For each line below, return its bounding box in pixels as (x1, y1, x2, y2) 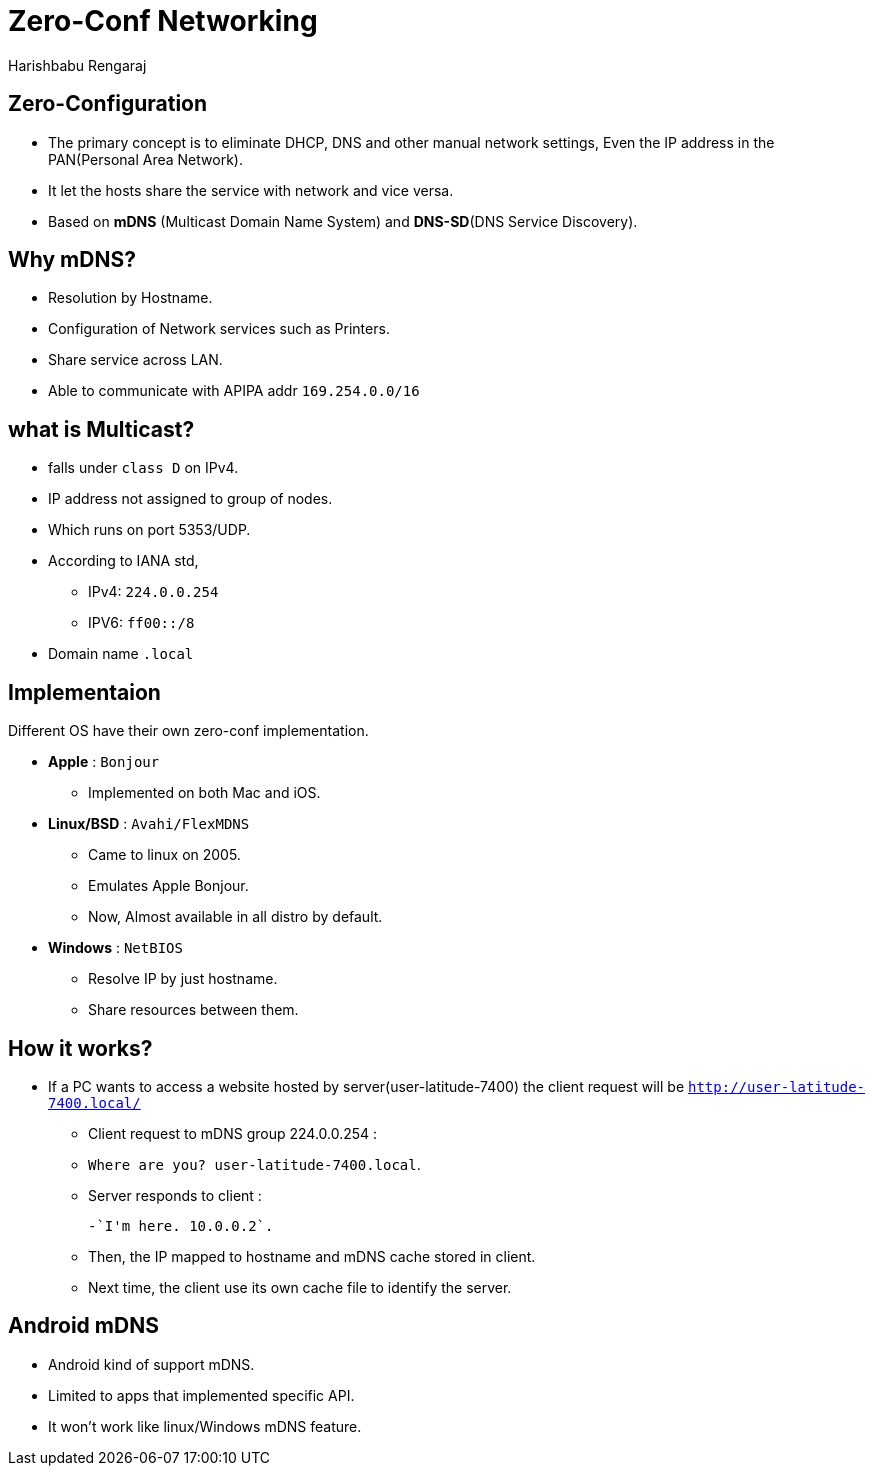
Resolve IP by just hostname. (88, 970, 278, 988)
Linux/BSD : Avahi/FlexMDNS (48, 815, 250, 833)
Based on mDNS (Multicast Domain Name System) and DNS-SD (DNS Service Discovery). (48, 212, 638, 230)
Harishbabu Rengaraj (8, 56, 147, 74)
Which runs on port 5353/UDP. (48, 521, 251, 539)
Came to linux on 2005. (88, 846, 241, 864)
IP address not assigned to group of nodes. (48, 490, 333, 508)
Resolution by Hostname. (48, 289, 213, 307)
